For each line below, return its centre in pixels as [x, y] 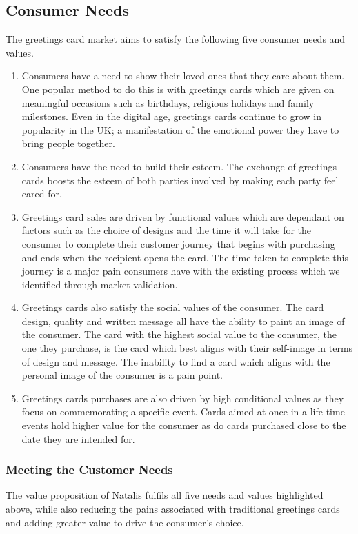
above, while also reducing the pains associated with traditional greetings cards [173, 509]
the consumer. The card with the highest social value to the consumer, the [179, 334]
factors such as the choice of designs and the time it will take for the [167, 230]
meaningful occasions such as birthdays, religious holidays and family [168, 102]
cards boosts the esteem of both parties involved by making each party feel [180, 180]
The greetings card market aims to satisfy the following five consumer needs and [176, 39]
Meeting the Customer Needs [89, 469]
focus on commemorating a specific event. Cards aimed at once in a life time [183, 412]
